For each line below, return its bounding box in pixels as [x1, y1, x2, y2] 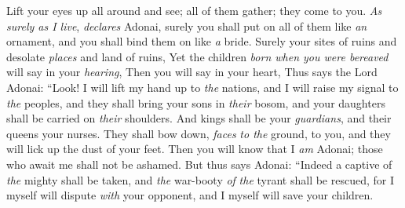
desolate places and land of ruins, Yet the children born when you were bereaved [6, 48, 389, 64]
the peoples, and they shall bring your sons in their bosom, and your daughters [6, 94, 385, 111]
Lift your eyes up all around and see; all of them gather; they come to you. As [6, 2, 382, 18]
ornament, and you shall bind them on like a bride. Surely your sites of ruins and [6, 33, 397, 49]
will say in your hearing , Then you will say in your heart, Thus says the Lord [6, 64, 378, 80]
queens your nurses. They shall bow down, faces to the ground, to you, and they [6, 125, 391, 141]
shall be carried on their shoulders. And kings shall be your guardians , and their [6, 110, 392, 126]
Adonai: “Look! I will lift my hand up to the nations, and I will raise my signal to [6, 78, 399, 95]
